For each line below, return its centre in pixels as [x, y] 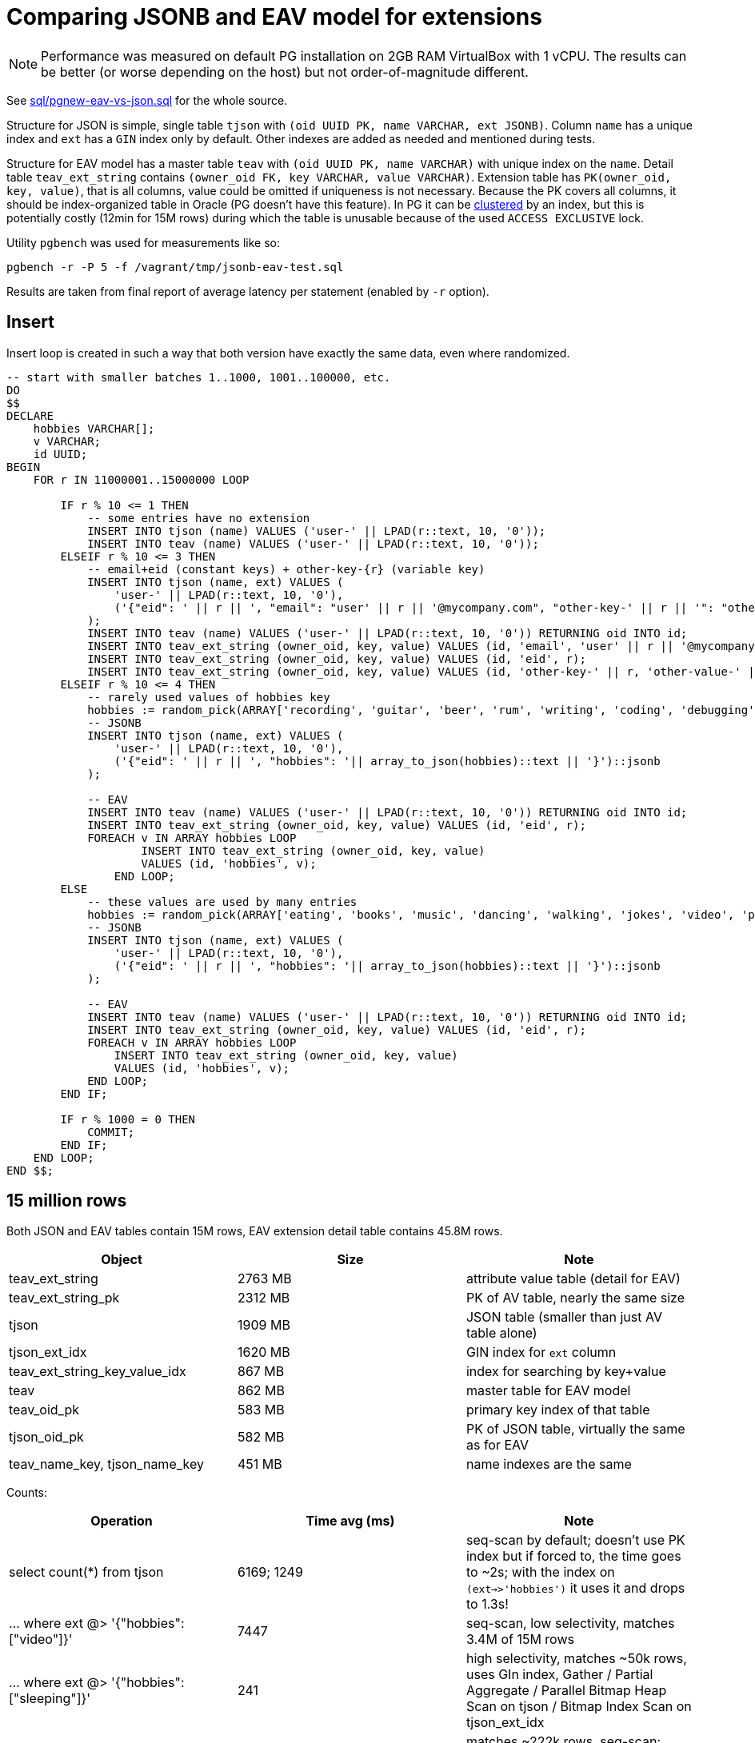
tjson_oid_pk [46, 1437]
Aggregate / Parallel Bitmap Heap [566, 1691]
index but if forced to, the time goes [573, 1556]
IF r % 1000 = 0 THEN [128, 1119]
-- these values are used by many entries [222, 901]
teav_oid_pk [44, 1410]
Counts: [27, 1493]
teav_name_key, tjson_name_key [106, 1464]
